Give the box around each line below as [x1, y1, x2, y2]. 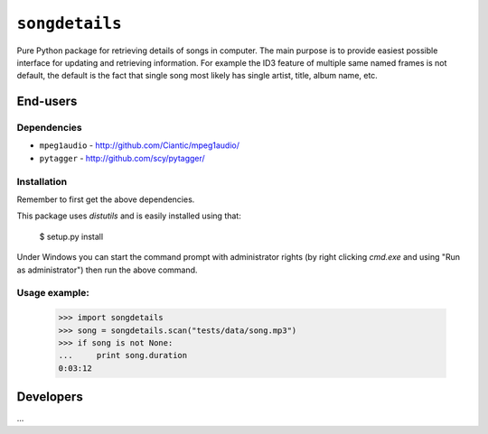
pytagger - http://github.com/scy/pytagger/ [39, 152, 205, 163]
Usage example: [16, 287, 89, 300]
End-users [16, 94, 78, 109]
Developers [16, 389, 83, 405]
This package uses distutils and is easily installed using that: [16, 210, 241, 221]
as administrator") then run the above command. [16, 264, 198, 275]
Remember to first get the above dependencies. [16, 194, 195, 205]
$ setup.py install [39, 231, 104, 242]
